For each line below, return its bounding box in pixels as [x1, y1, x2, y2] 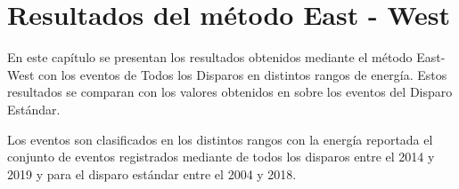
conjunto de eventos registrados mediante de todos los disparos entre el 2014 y [7, 147, 435, 166]
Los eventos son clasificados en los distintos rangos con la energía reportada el [7, 130, 433, 148]
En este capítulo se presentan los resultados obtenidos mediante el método [7, 48, 413, 67]
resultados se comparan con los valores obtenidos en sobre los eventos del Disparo [7, 83, 453, 101]
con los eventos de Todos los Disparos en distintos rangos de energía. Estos [38, 65, 447, 83]
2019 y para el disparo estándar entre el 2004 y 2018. [7, 164, 297, 183]
